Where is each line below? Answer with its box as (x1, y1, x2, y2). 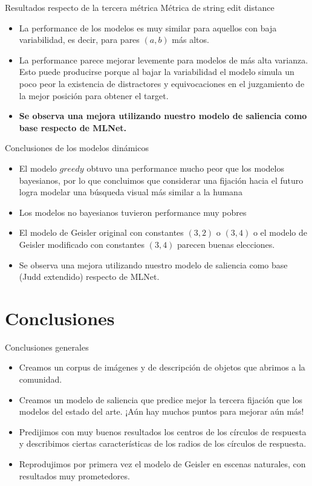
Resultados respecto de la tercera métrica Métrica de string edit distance (5, 1, 275, 13)
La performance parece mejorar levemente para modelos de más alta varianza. (19, 53, 308, 66)
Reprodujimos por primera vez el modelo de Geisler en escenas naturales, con (19, 457, 306, 470)
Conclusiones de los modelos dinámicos (5, 141, 149, 154)
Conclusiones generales (5, 340, 89, 353)
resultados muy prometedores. (19, 469, 130, 482)
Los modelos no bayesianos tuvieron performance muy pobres (19, 206, 247, 218)
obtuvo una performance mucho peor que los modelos (86, 161, 284, 174)
